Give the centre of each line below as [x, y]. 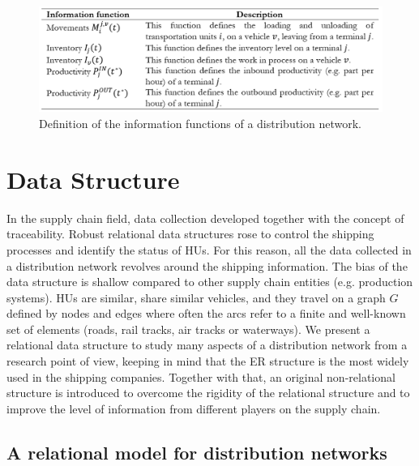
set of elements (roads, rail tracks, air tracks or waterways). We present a [188, 329]
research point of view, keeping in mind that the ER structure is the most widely [208, 361]
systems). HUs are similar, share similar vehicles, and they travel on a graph [196, 297]
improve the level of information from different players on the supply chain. [194, 408]
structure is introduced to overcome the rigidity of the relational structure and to [208, 393]
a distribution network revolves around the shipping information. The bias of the [207, 265]
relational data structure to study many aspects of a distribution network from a [207, 345]
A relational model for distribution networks [197, 452]
